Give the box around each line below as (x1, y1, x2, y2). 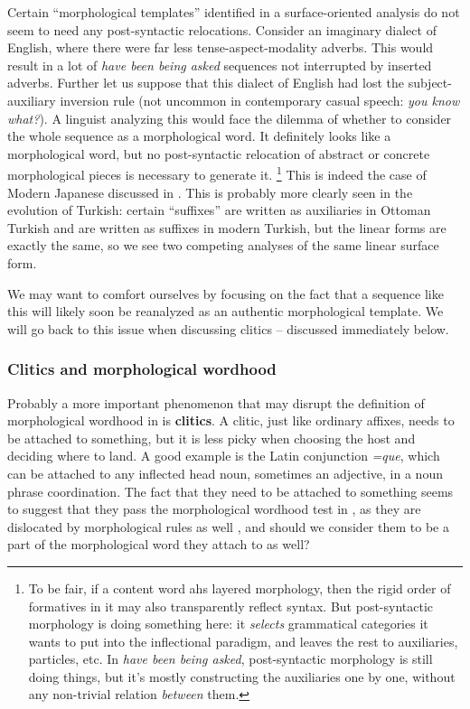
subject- (408, 73, 452, 92)
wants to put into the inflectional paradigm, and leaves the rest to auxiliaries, (28, 631, 458, 650)
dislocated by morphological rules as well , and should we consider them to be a (7, 517, 449, 536)
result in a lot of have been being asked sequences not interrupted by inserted (7, 55, 432, 74)
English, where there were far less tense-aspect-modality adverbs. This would (7, 38, 434, 57)
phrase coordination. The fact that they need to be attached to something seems (7, 481, 454, 500)
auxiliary (7, 90, 56, 109)
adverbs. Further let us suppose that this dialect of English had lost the (7, 73, 404, 92)
